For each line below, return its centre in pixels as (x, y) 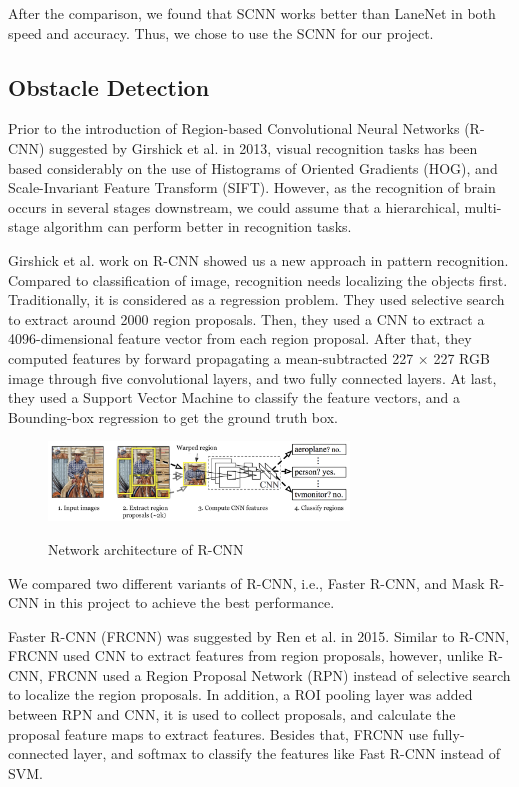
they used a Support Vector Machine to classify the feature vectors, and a (234, 397)
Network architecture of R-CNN (146, 548)
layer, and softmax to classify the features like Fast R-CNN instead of (287, 753)
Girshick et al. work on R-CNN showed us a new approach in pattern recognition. (258, 259)
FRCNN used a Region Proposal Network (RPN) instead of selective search (279, 674)
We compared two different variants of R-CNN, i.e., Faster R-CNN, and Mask (246, 582)
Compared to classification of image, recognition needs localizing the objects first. (258, 279)
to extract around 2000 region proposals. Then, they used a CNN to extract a (246, 318)
